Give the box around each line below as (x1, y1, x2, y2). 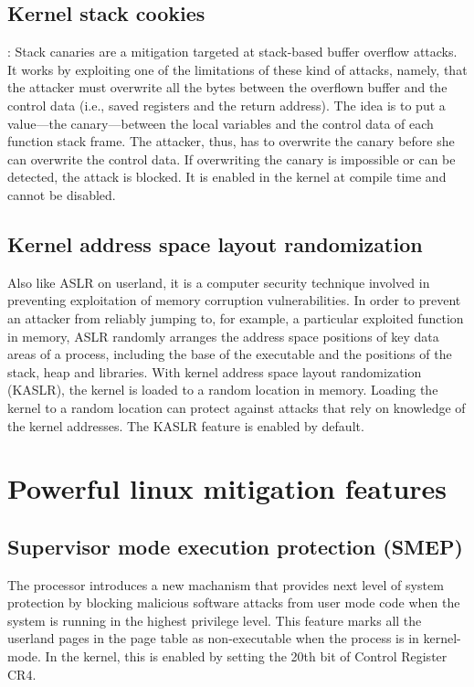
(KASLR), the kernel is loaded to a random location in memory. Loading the (7, 380, 438, 399)
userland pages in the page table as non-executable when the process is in (7, 629, 419, 648)
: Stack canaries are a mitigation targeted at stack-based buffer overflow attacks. (7, 42, 458, 61)
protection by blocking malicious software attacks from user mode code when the (7, 593, 460, 612)
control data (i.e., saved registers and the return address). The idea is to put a (7, 95, 446, 114)
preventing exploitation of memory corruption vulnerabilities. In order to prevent (7, 291, 461, 310)
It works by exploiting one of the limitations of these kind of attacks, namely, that (7, 59, 468, 79)
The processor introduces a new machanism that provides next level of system (7, 575, 444, 594)
